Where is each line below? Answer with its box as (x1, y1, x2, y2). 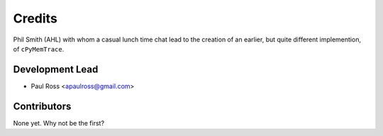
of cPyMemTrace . (13, 44, 65, 53)
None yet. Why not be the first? (13, 118, 105, 127)
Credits (13, 11, 58, 26)
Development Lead (13, 63, 99, 75)
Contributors (13, 100, 72, 112)
